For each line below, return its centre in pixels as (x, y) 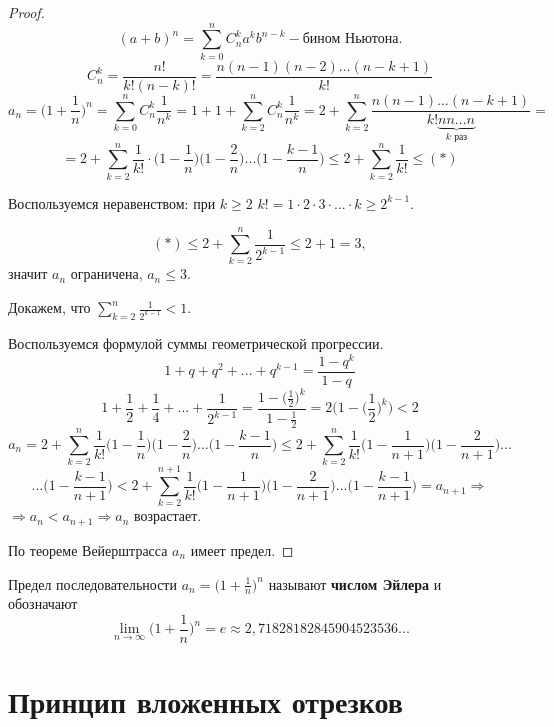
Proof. (26, 12)
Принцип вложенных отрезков (205, 701)
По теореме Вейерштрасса (88, 549)
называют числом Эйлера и (355, 583)
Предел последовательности (92, 583)
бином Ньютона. (352, 39)
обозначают (43, 603)
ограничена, (106, 273)
